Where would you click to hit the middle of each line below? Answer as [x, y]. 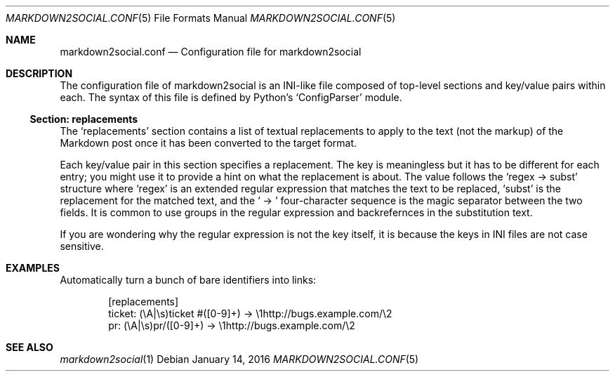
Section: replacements [84, 119]
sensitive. [82, 246]
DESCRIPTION [39, 73]
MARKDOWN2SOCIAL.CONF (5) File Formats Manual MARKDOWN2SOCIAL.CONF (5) [201, 18]
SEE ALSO [29, 347]
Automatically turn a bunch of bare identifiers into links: [188, 280]
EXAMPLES [33, 268]
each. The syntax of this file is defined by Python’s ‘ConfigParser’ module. [231, 97]
